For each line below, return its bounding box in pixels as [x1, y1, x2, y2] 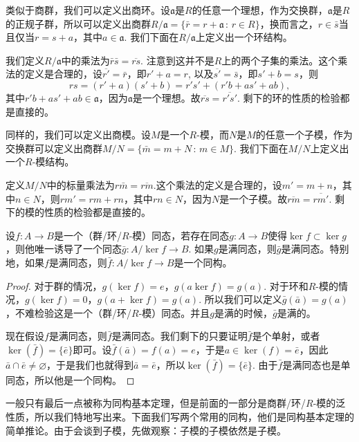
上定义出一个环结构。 [195, 30, 293, 44]
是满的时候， [214, 305, 273, 320]
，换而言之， [259, 16, 318, 30]
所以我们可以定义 [204, 292, 282, 306]
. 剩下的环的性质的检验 [237, 90, 340, 104]
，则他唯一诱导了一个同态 [6, 241, 122, 256]
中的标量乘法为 [46, 177, 115, 192]
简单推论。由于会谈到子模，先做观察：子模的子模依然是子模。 [6, 423, 286, 437]
